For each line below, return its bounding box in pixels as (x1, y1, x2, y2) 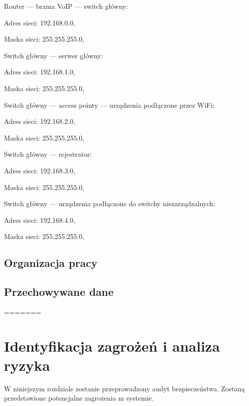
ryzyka (4, 355, 50, 375)
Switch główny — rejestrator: (4, 149, 92, 159)
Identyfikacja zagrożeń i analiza (4, 335, 220, 356)
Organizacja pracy (4, 255, 97, 270)
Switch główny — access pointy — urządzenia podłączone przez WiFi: (4, 99, 215, 110)
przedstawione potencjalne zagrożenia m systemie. (4, 393, 154, 403)
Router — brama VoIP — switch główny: (4, 1, 128, 11)
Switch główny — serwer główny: (4, 50, 103, 60)
